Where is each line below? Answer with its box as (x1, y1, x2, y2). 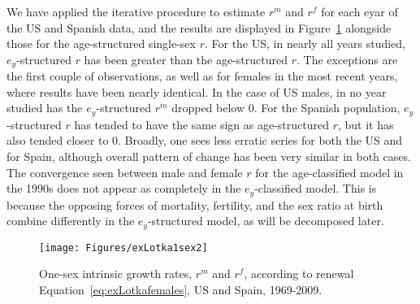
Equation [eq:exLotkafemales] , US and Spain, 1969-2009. (39, 281, 323, 297)
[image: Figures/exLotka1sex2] (39, 241, 208, 254)
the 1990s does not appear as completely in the (6, 180, 241, 197)
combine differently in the (6, 212, 135, 229)
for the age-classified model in (255, 163, 404, 180)
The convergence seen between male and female (6, 163, 243, 180)
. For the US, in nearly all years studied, (204, 35, 405, 52)
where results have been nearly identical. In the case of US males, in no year (6, 83, 387, 100)
